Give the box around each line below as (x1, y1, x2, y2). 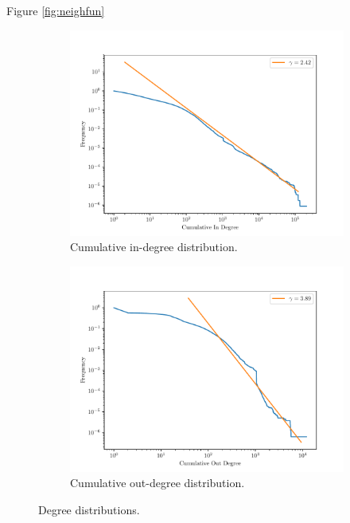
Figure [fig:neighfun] (6, 2, 105, 18)
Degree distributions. (38, 501, 140, 517)
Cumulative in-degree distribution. (70, 238, 238, 255)
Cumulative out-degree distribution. (70, 474, 245, 491)
